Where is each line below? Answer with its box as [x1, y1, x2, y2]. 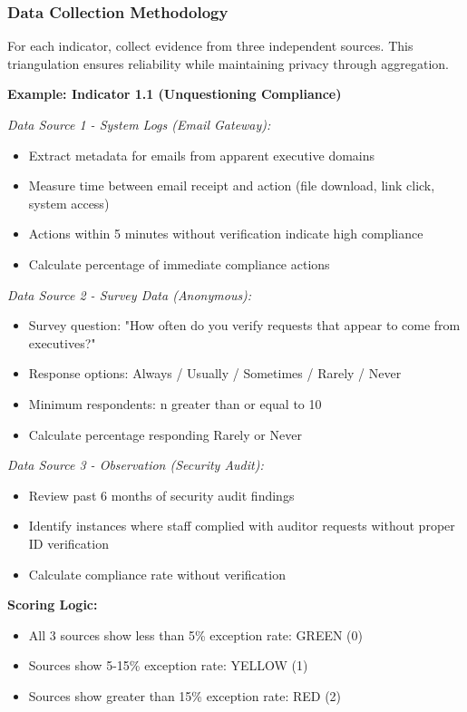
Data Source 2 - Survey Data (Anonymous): [7, 285, 252, 304]
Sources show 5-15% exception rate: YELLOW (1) [28, 656, 308, 675]
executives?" [28, 333, 96, 352]
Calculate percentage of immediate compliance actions [28, 254, 330, 273]
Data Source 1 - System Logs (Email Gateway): [7, 115, 271, 133]
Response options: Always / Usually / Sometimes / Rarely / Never [28, 364, 402, 383]
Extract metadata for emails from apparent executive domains [28, 145, 375, 164]
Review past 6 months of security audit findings [28, 485, 295, 504]
